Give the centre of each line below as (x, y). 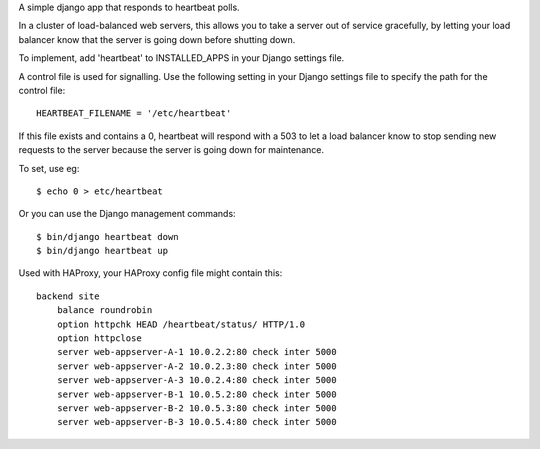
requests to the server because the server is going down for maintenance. (171, 150)
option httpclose (99, 338)
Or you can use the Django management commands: (127, 214)
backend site (68, 296)
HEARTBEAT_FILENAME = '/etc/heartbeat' (134, 113)
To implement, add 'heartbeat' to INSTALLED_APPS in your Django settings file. (181, 58)
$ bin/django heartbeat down (107, 236)
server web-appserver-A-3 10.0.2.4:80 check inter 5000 (196, 380)
